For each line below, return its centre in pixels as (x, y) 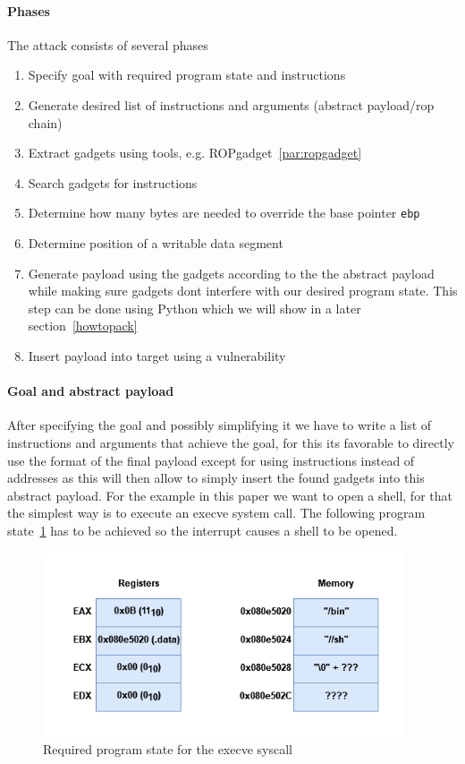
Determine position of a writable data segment (156, 243)
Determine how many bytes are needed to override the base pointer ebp (224, 213)
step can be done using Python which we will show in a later (194, 308)
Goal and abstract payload (91, 391)
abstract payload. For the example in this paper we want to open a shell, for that (230, 495)
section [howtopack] (83, 326)
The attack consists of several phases (108, 44)
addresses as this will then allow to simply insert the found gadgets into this (216, 478)
